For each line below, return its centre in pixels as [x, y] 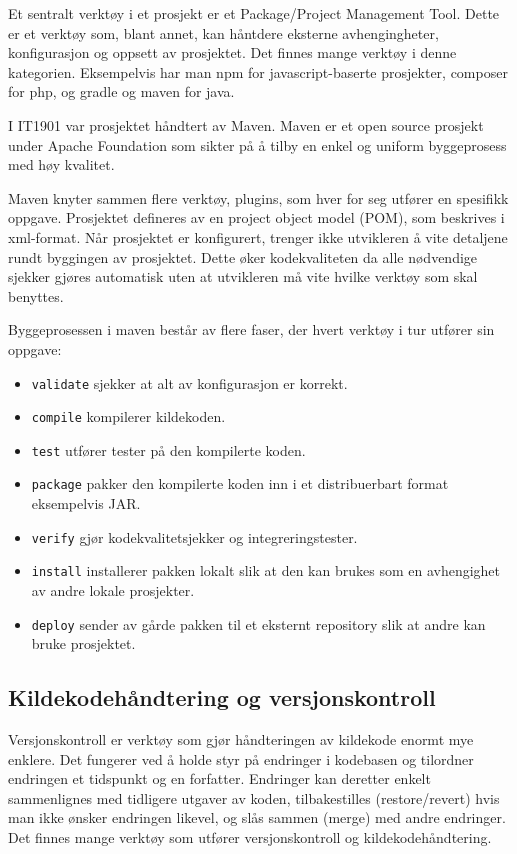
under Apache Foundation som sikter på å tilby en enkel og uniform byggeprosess [257, 144]
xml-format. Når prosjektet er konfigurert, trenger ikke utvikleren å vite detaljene [258, 236]
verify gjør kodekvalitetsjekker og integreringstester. [194, 536]
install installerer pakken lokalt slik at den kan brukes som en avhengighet [266, 570]
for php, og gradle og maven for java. [121, 91]
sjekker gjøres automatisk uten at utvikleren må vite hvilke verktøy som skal [243, 276]
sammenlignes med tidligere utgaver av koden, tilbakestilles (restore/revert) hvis [254, 797]
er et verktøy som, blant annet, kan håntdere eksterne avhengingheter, [223, 32]
